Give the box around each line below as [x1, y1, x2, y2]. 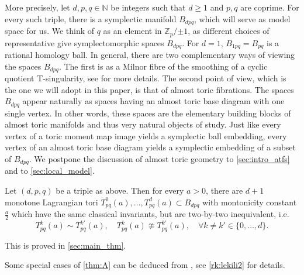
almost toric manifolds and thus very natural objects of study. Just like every [5, 118, 281, 130]
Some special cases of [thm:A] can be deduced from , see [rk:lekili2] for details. [5, 259, 285, 271]
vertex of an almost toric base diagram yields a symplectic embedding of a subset [5, 141, 296, 153]
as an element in [103, 25, 162, 37]
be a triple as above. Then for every [56, 184, 184, 197]
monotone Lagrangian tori [5, 195, 98, 208]
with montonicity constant [202, 195, 297, 208]
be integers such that [110, 1, 186, 13]
